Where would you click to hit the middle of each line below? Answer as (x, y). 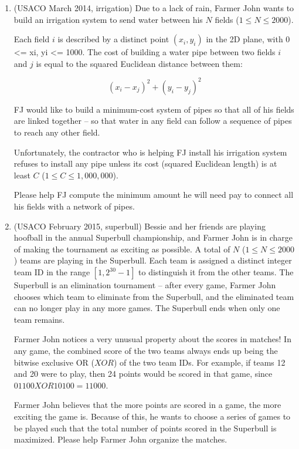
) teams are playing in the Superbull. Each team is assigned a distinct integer (153, 260)
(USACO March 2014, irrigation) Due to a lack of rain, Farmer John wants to (154, 8)
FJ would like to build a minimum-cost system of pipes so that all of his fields (154, 109)
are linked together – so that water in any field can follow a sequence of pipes (153, 121)
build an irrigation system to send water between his (108, 19)
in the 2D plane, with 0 (248, 39)
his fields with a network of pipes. (74, 206)
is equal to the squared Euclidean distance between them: (139, 63)
